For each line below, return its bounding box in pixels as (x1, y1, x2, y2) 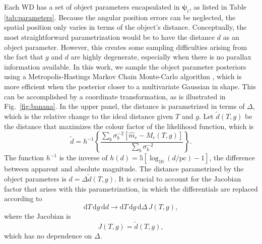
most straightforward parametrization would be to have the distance (4, 31, 215, 42)
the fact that (4, 51, 43, 62)
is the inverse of (59, 152, 108, 163)
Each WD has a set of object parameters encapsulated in (4, 2, 180, 12)
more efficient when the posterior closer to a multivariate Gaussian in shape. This (4, 81, 256, 91)
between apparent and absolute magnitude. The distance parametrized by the (4, 163, 244, 174)
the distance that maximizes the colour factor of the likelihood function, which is (4, 120, 254, 131)
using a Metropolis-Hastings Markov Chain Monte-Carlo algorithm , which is (4, 71, 242, 82)
